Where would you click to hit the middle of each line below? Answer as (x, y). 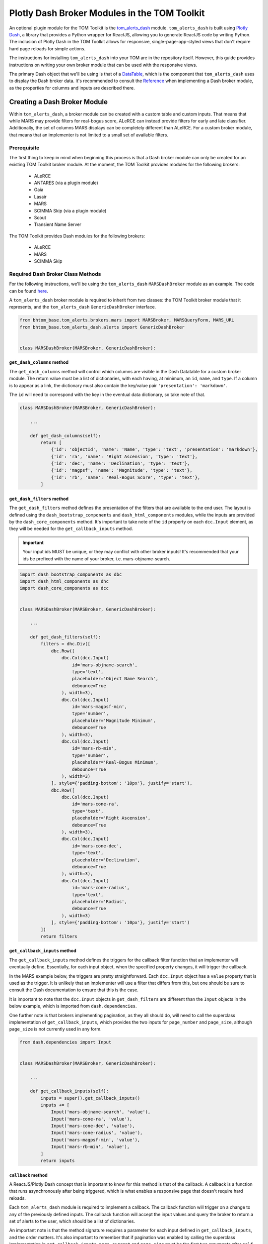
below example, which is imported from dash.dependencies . (73, 1006)
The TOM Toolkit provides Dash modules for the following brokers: (77, 236)
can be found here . (29, 291)
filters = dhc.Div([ (66, 644)
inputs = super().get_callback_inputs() (90, 1098)
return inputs (58, 1161)
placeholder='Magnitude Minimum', (114, 721)
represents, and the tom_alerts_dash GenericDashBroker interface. (83, 307)
